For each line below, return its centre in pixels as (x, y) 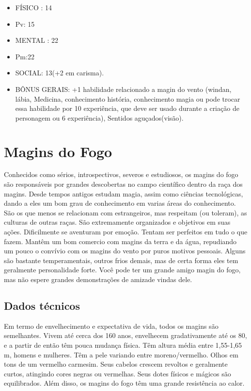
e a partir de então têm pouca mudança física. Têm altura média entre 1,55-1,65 (123, 345)
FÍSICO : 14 (34, 7)
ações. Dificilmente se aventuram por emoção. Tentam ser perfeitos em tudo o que (126, 232)
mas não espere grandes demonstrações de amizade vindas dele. (98, 279)
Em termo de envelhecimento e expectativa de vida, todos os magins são (111, 326)
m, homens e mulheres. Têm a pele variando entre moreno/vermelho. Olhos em (121, 354)
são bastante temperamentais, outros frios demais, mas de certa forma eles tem (121, 260)
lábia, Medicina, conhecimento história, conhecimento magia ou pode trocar (128, 98)
